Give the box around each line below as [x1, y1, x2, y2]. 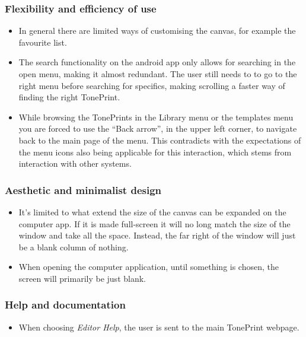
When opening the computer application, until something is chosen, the [18, 260, 279, 273]
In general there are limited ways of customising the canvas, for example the [18, 24, 296, 37]
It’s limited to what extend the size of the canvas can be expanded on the [18, 205, 286, 218]
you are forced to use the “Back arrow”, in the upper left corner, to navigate [18, 122, 297, 135]
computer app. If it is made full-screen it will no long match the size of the [18, 217, 291, 230]
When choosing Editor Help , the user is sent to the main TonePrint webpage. [18, 320, 299, 333]
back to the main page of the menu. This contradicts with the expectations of [18, 133, 301, 146]
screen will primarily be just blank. [18, 272, 146, 284]
